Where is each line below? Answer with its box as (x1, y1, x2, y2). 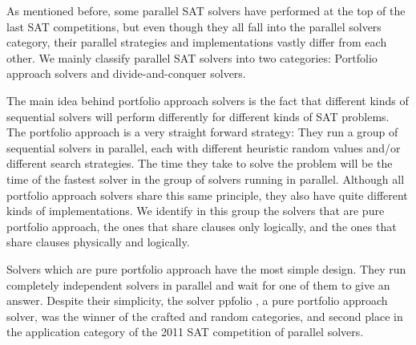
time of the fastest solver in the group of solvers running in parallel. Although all (6, 170, 405, 187)
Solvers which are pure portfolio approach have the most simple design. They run (6, 260, 406, 277)
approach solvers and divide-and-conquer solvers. (6, 65, 246, 82)
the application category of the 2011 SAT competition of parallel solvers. (6, 323, 364, 340)
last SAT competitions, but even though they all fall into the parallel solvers (6, 18, 382, 34)
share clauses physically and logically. (6, 233, 190, 250)
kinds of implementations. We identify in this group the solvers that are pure (6, 202, 385, 219)
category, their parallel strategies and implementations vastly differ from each (6, 34, 387, 51)
